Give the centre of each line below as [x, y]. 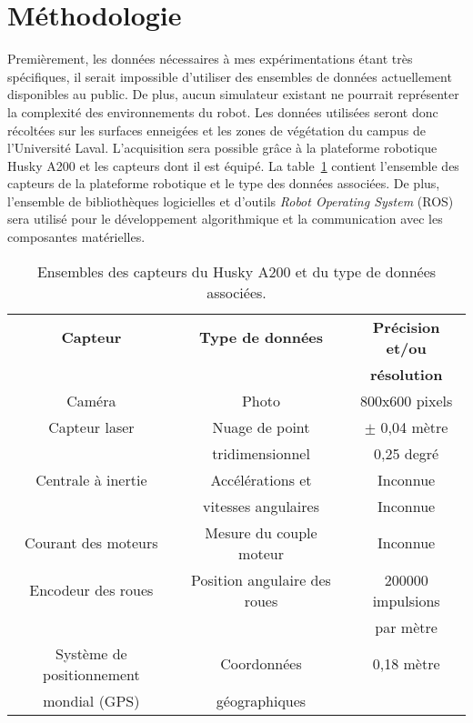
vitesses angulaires [261, 506]
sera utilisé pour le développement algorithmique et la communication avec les [225, 219]
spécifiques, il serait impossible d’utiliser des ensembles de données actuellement [230, 76]
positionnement [91, 674]
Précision [406, 326]
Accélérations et [261, 479]
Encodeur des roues [91, 590]
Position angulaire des [261, 579]
